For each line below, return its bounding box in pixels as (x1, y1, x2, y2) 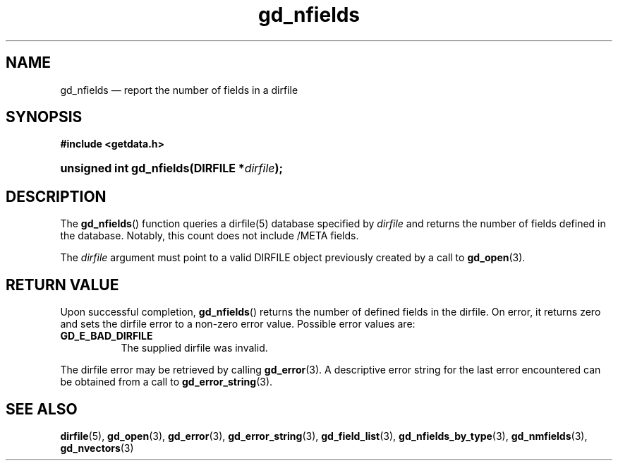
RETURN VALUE (6, 275, 119, 294)
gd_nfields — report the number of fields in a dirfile (60, 83, 298, 96)
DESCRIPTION (6, 187, 107, 205)
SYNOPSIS (6, 108, 83, 126)
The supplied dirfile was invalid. (121, 342, 268, 354)
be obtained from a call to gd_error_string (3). (60, 376, 273, 388)
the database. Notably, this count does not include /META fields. (60, 229, 359, 242)
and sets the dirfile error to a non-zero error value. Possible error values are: (60, 318, 416, 330)
